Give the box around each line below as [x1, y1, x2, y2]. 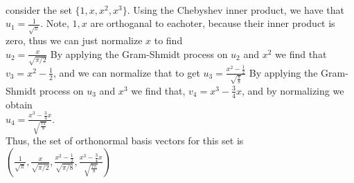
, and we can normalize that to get [53, 65, 200, 79]
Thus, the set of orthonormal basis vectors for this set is [6, 133, 244, 148]
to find [154, 33, 183, 48]
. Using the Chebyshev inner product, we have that [127, 2, 344, 17]
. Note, [40, 16, 69, 30]
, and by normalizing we [241, 83, 344, 97]
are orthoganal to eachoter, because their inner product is [90, 16, 335, 30]
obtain [6, 97, 33, 111]
